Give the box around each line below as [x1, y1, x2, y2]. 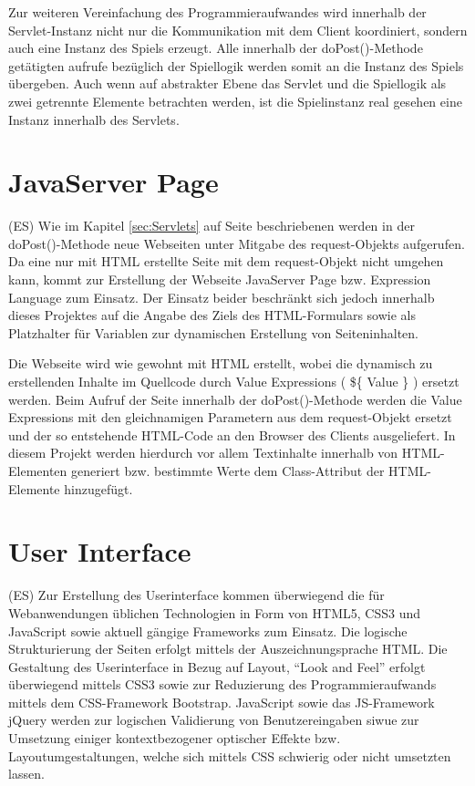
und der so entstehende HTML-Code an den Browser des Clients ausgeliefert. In [8, 425, 456, 444]
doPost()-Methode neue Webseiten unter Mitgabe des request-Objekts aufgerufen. [8, 233, 465, 253]
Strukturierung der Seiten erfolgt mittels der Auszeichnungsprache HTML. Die [8, 639, 448, 658]
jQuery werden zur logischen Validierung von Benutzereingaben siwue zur [8, 710, 419, 729]
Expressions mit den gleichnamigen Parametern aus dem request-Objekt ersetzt [8, 408, 452, 427]
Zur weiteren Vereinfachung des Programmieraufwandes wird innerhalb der [8, 3, 427, 21]
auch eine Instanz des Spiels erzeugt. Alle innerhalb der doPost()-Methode [8, 38, 423, 57]
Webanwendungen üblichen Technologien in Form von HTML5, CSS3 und [8, 603, 420, 622]
